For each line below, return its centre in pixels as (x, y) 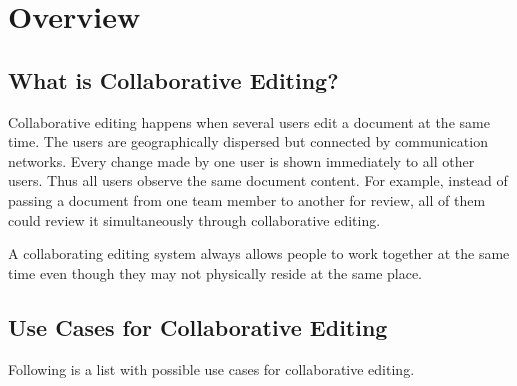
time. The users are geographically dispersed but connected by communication (248, 141)
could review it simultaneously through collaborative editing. (194, 219)
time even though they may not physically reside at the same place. (215, 272)
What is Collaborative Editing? (173, 79)
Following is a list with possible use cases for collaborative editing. (211, 368)
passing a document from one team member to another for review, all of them (247, 199)
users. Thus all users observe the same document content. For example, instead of (258, 180)
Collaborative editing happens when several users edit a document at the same (249, 121)
